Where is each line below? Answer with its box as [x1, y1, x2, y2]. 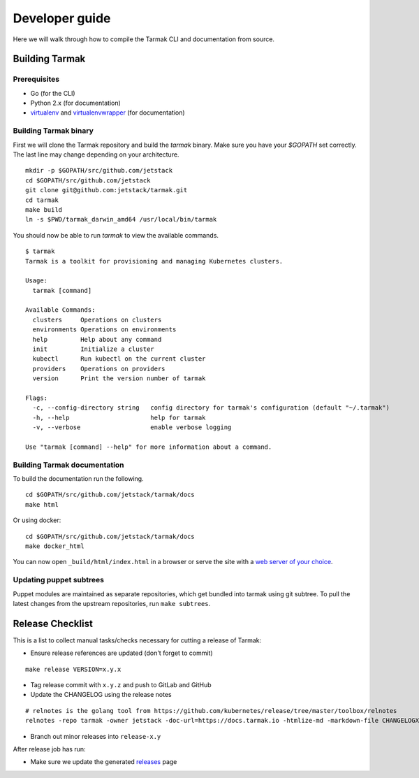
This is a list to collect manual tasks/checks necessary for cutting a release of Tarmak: [13, 636, 262, 644]
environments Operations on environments [32, 326, 177, 333]
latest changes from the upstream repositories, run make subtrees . [13, 599, 211, 607]
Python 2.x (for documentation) [30, 99, 122, 108]
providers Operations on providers [32, 364, 166, 373]
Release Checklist [13, 617, 94, 629]
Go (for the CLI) [30, 89, 76, 97]
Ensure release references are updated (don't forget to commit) [30, 649, 213, 657]
